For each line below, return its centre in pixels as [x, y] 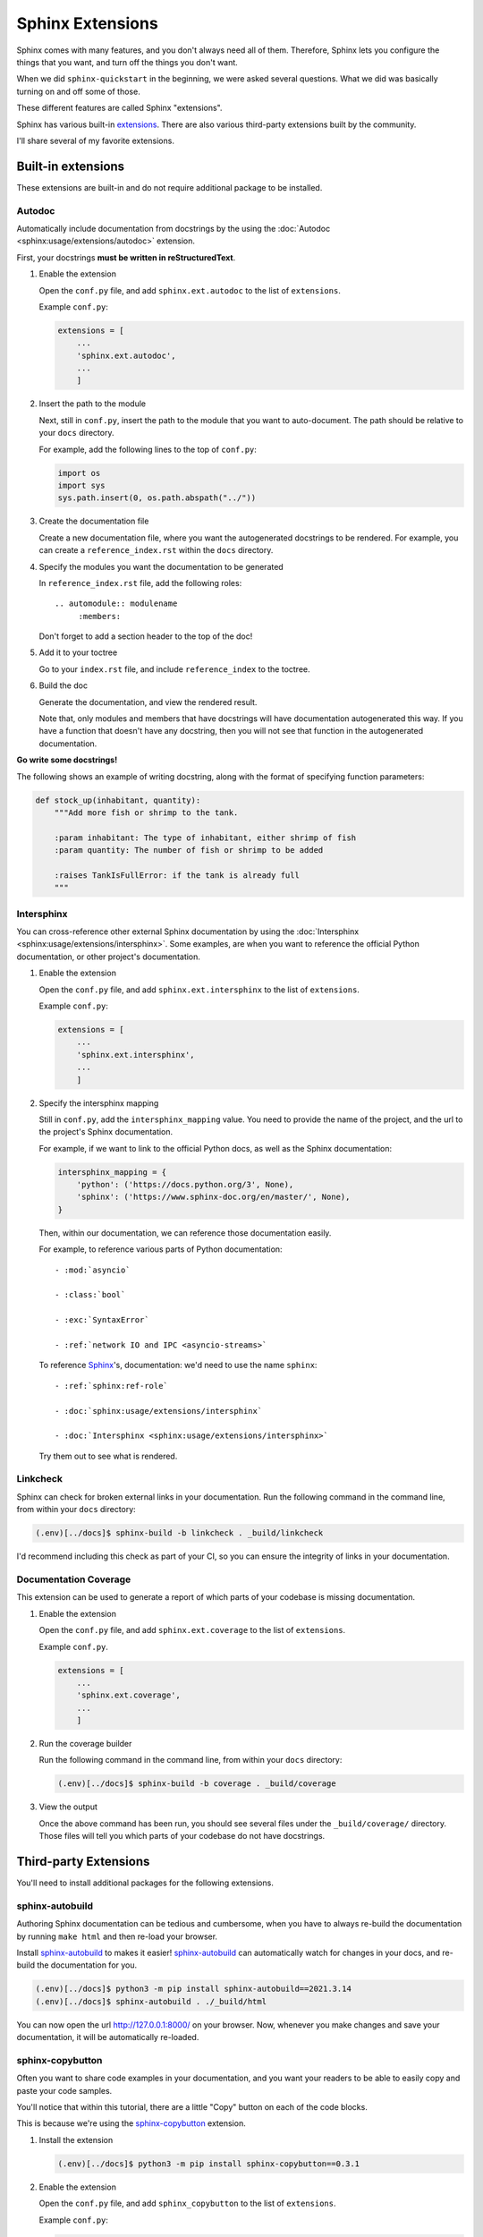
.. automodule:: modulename [116, 604]
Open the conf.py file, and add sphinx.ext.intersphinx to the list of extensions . [199, 990]
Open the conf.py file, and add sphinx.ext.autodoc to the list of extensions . [190, 290]
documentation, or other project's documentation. [109, 957]
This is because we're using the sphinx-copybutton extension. [131, 2123]
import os [79, 473]
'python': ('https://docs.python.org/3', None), [185, 1185]
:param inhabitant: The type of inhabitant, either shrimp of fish [205, 838]
